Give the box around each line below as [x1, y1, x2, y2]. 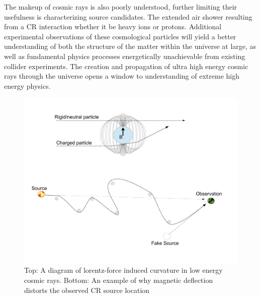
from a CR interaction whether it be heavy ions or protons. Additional [4, 21, 222, 32]
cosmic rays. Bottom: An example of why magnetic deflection [24, 275, 213, 285]
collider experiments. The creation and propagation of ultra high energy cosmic [4, 61, 248, 71]
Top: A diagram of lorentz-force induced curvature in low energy [24, 265, 223, 275]
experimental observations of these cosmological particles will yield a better [4, 31, 236, 41]
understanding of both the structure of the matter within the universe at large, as [4, 41, 256, 51]
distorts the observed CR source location [24, 284, 150, 295]
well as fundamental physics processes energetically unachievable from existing [4, 50, 245, 61]
